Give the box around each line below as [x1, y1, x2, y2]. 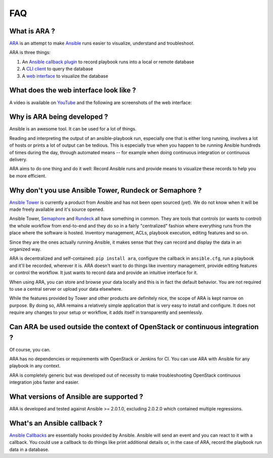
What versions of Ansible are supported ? [9, 392, 144, 401]
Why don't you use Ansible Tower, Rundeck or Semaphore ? [9, 186, 202, 195]
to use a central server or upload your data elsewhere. [9, 286, 122, 292]
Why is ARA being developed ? [9, 113, 108, 121]
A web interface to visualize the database [22, 73, 109, 79]
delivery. [9, 157, 28, 162]
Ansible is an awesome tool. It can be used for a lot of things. [9, 126, 136, 132]
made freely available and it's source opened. [9, 206, 105, 212]
